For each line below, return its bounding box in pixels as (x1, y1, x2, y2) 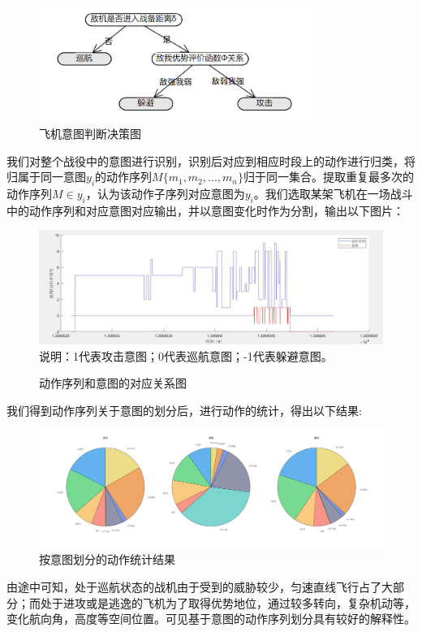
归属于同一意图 (6, 168, 86, 185)
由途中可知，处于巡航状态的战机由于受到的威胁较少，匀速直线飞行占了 (6, 578, 381, 595)
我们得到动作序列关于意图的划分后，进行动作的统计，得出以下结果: (6, 401, 362, 418)
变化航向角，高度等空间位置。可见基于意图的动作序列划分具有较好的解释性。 (6, 610, 416, 627)
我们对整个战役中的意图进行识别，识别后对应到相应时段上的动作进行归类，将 (6, 152, 416, 169)
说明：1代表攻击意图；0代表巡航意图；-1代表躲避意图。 (39, 347, 333, 364)
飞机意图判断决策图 (39, 124, 141, 141)
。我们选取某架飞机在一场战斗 (253, 184, 413, 201)
